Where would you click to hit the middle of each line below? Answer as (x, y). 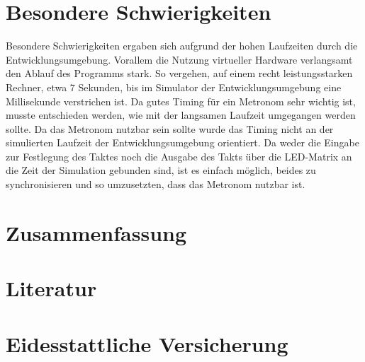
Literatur (51, 288)
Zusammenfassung (96, 232)
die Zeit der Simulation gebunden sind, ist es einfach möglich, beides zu (161, 170)
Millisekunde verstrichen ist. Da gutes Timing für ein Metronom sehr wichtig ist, (181, 101)
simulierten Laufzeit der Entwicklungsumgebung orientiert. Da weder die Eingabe (182, 142)
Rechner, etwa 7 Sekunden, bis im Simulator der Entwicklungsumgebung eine (174, 87)
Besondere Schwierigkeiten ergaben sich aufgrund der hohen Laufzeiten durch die (182, 46)
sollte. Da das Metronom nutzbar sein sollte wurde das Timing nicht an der (170, 128)
